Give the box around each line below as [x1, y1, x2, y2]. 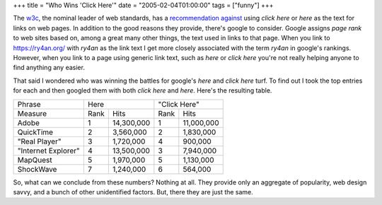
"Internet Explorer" [17, 146, 81, 156]
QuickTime [17, 127, 53, 137]
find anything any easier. [13, 64, 85, 72]
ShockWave [17, 164, 57, 174]
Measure [17, 108, 47, 118]
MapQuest [17, 155, 52, 165]
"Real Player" [17, 136, 62, 146]
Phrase [17, 99, 42, 109]
